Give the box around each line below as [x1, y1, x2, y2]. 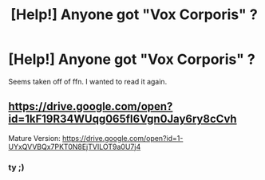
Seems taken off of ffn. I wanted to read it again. [8, 76, 168, 86]
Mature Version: [8, 133, 61, 143]
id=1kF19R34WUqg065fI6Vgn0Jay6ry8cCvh [8, 112, 237, 126]
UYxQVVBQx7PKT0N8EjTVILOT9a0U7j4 [8, 142, 141, 151]
